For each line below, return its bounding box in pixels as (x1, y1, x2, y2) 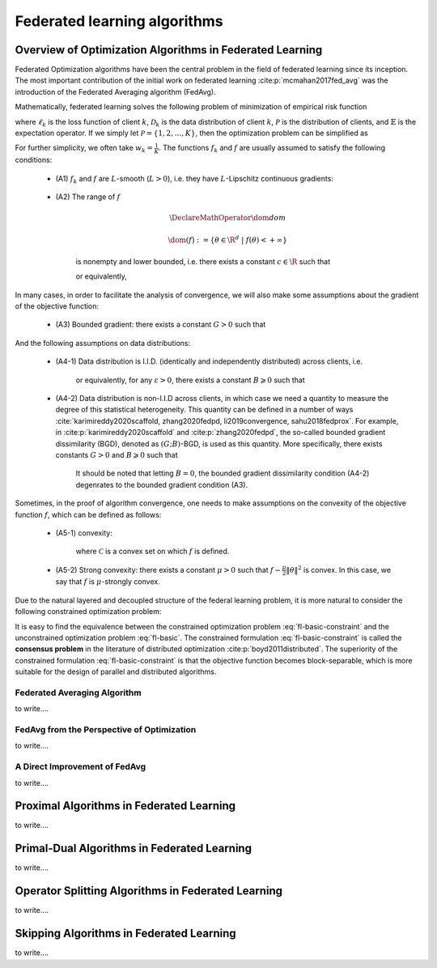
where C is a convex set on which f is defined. (75, 547, 230, 556)
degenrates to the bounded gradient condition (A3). (75, 480, 248, 489)
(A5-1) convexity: (55, 527, 112, 538)
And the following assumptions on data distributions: (15, 338, 190, 348)
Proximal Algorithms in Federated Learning (15, 799, 236, 813)
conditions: (15, 155, 53, 165)
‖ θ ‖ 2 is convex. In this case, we (286, 564, 392, 574)
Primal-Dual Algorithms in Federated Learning (15, 842, 252, 855)
